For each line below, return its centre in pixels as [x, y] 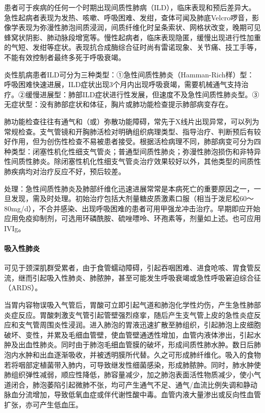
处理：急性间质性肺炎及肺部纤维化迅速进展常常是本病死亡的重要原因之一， [129, 188]
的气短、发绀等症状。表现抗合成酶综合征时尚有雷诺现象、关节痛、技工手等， [132, 47]
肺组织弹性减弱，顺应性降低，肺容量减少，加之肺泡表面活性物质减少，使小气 [132, 375]
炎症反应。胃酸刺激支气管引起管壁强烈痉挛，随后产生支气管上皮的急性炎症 [129, 314]
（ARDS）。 [23, 287]
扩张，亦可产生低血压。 [43, 404]
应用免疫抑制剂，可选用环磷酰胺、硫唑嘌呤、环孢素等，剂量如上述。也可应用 [132, 218]
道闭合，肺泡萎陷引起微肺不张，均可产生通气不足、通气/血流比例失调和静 [127, 384]
